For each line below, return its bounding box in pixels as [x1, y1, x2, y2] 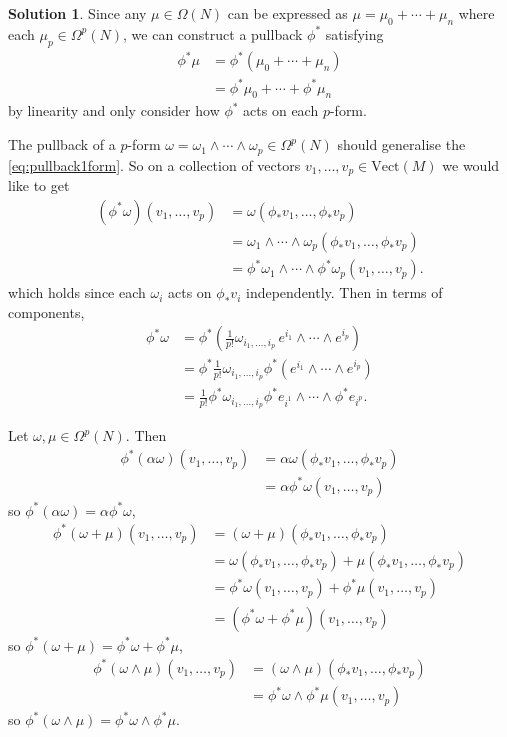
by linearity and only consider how [8, 100, 220, 121]
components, [8, 301, 85, 322]
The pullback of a [8, 134, 116, 155]
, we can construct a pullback [123, 23, 303, 44]
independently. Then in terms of [245, 282, 443, 303]
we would [442, 154, 500, 175]
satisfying [325, 23, 384, 44]
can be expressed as [227, 3, 348, 23]
